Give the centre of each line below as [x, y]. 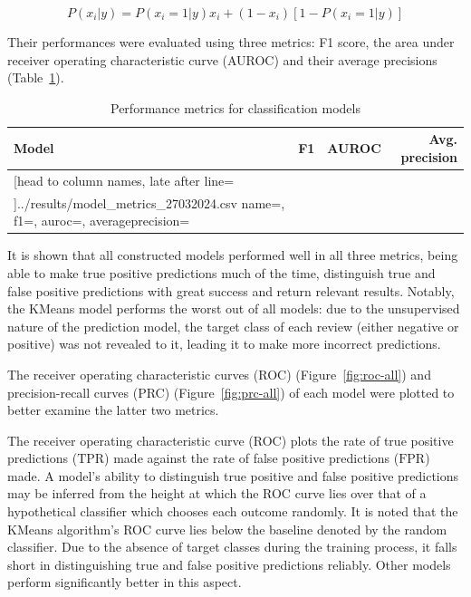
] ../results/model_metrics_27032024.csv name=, [149, 202]
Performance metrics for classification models [235, 107]
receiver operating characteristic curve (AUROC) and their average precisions [222, 59]
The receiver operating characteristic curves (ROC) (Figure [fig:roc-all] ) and [219, 374]
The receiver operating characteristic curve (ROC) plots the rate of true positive [231, 440]
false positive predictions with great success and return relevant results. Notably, [231, 290]
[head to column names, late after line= [124, 180]
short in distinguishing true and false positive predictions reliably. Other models [229, 564]
